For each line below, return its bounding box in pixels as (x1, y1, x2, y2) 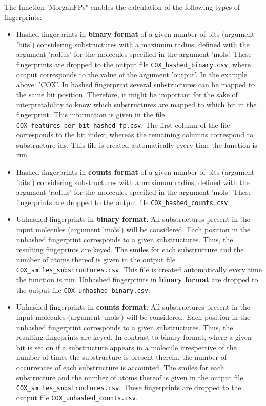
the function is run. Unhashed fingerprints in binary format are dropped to (16, 274, 258, 285)
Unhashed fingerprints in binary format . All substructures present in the (16, 214, 251, 225)
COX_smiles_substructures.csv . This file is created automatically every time (16, 264, 262, 275)
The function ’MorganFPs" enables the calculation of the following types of (4, 2, 240, 12)
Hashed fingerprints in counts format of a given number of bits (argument (16, 167, 255, 177)
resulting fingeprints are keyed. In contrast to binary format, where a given (16, 332, 252, 342)
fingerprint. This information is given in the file (16, 109, 165, 119)
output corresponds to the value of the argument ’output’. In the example (16, 69, 248, 79)
